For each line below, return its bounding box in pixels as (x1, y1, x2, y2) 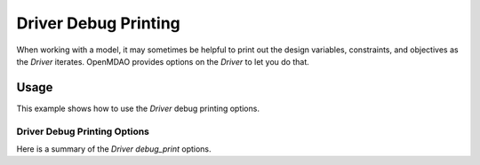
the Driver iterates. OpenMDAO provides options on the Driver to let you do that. (16, 56, 310, 67)
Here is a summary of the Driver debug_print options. (16, 143, 212, 154)
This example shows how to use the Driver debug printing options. (16, 103, 260, 114)
